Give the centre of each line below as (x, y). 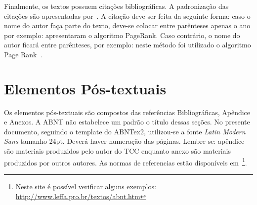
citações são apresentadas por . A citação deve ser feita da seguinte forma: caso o (127, 16)
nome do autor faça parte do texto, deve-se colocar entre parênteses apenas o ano (127, 25)
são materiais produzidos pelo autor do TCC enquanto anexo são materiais (118, 151)
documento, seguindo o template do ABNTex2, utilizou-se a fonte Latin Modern (125, 131)
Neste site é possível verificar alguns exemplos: (86, 186)
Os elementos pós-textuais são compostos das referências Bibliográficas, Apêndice (127, 112)
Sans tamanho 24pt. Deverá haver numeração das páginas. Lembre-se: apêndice (124, 141)
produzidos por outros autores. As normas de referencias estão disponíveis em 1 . (126, 162)
